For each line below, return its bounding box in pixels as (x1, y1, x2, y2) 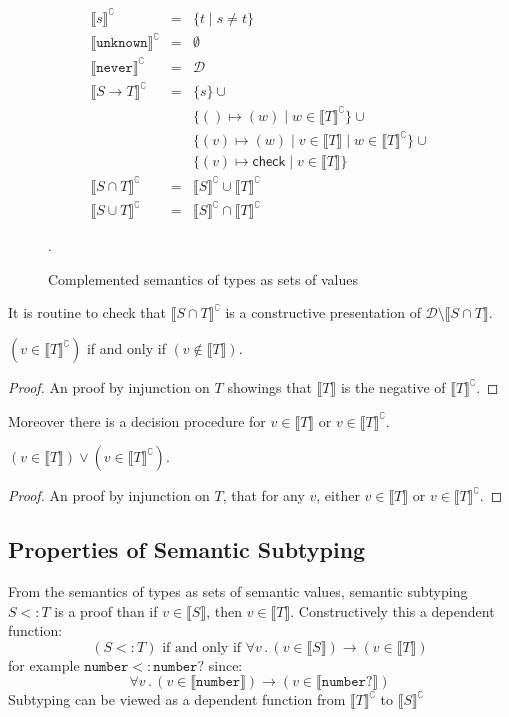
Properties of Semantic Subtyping (8, 534, 366, 565)
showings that (227, 377, 312, 398)
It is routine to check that (8, 302, 166, 323)
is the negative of (340, 377, 446, 398)
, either (316, 485, 360, 506)
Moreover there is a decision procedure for (8, 410, 266, 431)
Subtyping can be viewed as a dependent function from (8, 689, 346, 710)
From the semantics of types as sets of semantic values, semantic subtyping (8, 581, 468, 602)
